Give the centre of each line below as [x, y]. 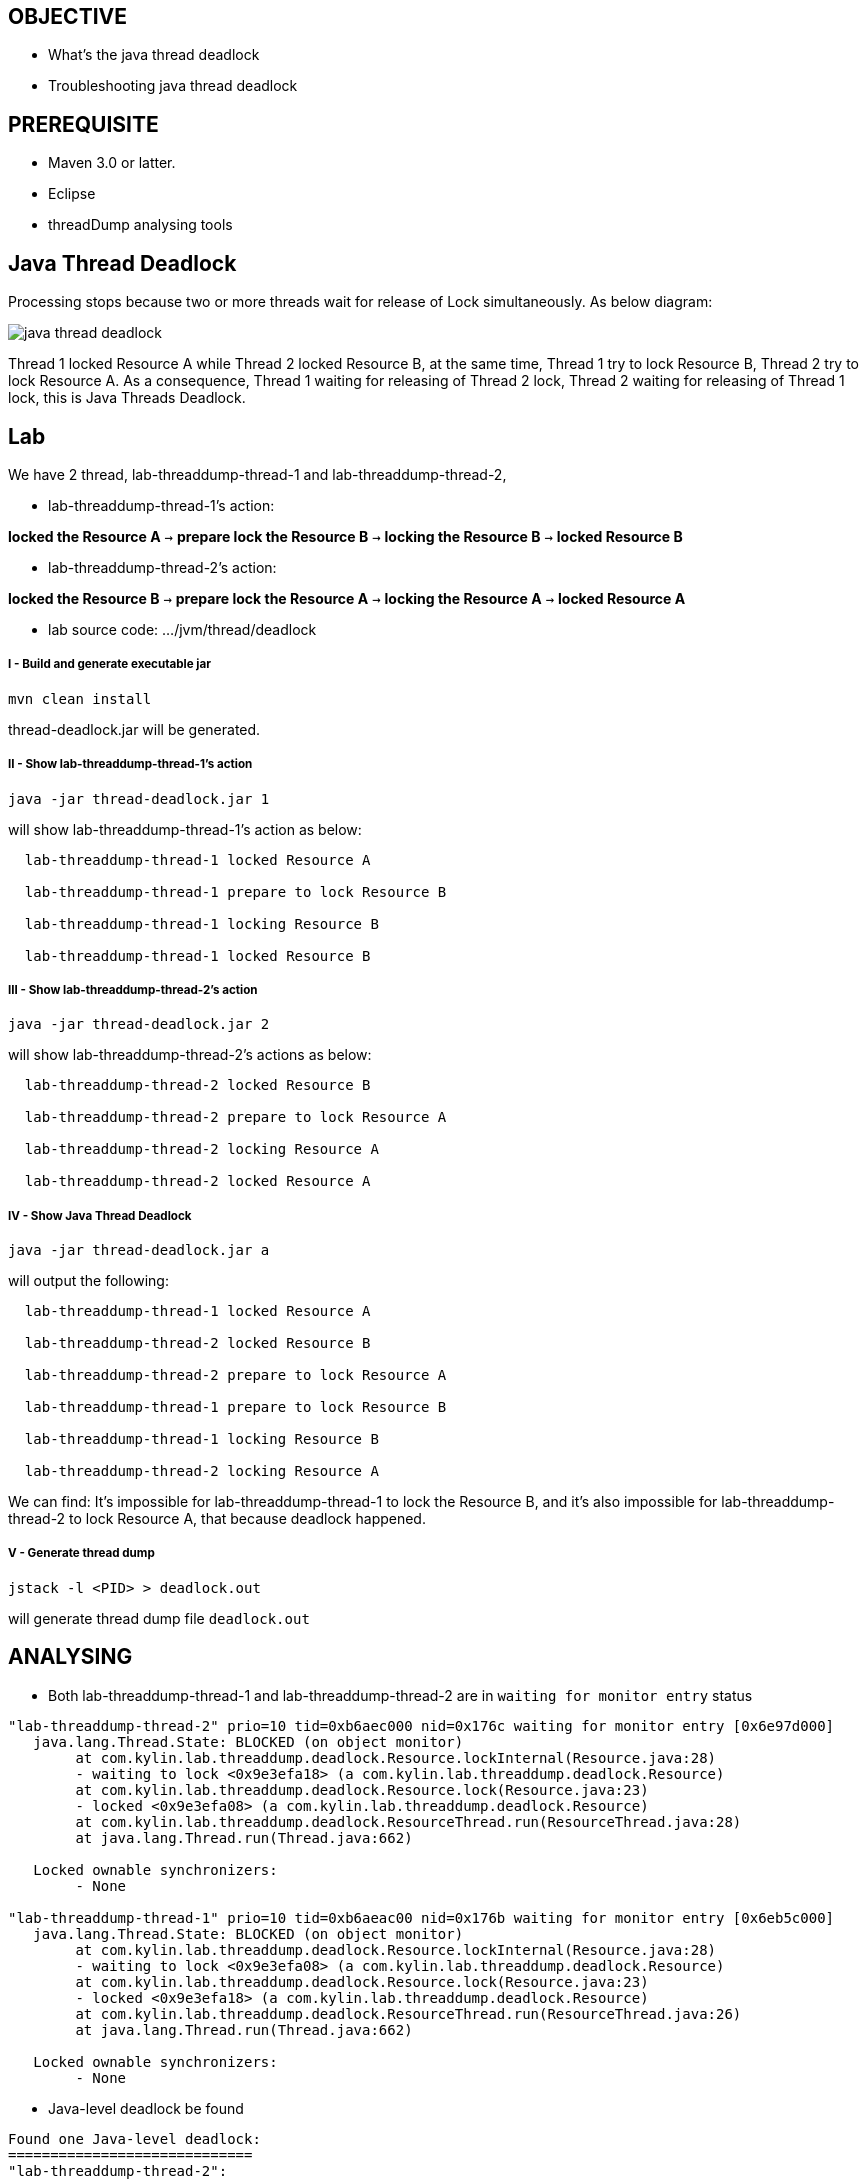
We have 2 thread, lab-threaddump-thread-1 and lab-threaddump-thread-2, [257, 474]
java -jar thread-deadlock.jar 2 [139, 1024]
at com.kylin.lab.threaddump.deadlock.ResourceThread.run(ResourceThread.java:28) [408, 1821]
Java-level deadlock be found [146, 2108]
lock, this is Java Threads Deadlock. [127, 398]
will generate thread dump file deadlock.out [159, 1618]
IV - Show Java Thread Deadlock [100, 1215]
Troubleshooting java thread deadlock [173, 86]
